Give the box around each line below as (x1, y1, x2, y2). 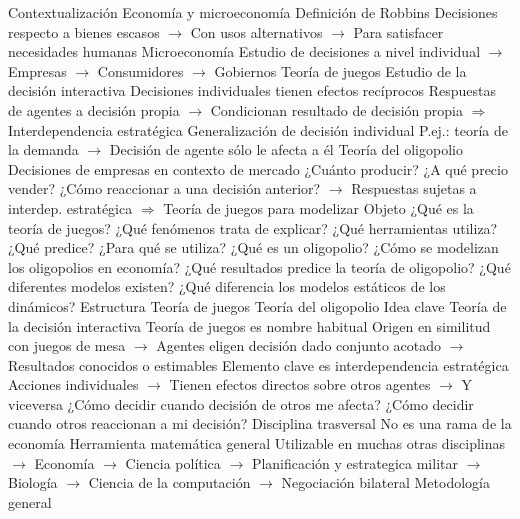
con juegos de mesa (8, 335, 126, 356)
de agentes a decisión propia (8, 99, 180, 120)
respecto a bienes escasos (8, 21, 160, 42)
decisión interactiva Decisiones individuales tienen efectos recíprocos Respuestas (8, 80, 497, 101)
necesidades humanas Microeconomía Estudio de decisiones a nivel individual (8, 41, 481, 62)
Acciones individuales (8, 374, 139, 395)
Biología (8, 472, 58, 493)
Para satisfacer (353, 21, 444, 42)
